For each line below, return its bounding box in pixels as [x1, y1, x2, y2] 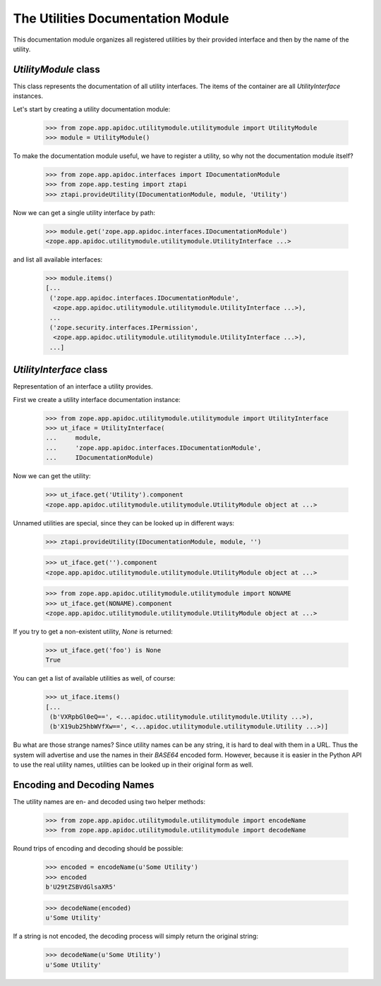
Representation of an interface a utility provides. [13, 382, 153, 391]
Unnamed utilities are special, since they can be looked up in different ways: [13, 518, 235, 527]
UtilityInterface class [13, 364, 108, 376]
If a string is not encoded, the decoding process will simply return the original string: [13, 932, 259, 941]
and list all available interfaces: [13, 255, 103, 264]
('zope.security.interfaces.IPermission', [49, 324, 199, 331]
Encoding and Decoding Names [13, 779, 155, 791]
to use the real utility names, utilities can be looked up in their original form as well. [13, 760, 254, 769]
